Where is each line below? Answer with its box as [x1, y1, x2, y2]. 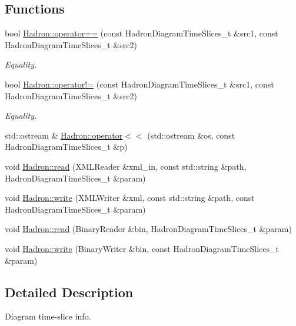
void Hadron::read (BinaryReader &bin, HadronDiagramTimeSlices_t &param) [5, 223, 292, 235]
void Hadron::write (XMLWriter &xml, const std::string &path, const [5, 191, 255, 204]
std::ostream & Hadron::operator [5, 129, 123, 141]
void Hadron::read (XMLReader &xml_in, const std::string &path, [5, 160, 247, 172]
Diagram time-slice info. [5, 310, 91, 322]
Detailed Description [5, 283, 134, 301]
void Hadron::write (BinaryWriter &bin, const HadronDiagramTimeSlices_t [5, 242, 280, 254]
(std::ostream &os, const [147, 129, 235, 141]
